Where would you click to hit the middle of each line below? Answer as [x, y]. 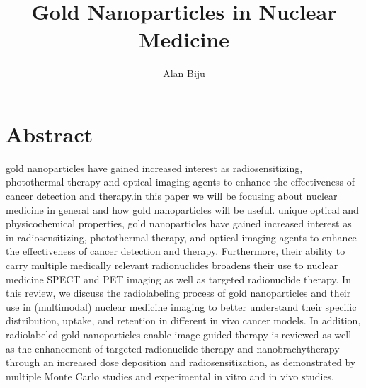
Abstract [50, 133]
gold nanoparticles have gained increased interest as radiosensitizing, [154, 167]
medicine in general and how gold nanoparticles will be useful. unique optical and [182, 209]
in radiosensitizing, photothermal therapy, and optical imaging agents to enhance [181, 237]
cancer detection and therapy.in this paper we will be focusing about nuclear [172, 196]
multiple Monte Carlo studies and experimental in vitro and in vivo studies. [170, 376]
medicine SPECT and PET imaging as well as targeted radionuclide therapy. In [178, 279]
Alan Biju [184, 73]
